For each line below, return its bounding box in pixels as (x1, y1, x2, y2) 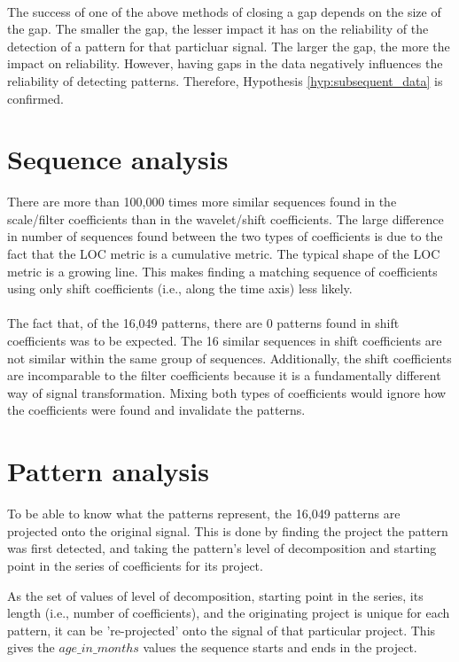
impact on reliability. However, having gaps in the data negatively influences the (7, 54, 443, 73)
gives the (7, 638, 55, 657)
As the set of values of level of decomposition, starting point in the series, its (7, 586, 424, 604)
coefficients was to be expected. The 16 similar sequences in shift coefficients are (7, 331, 442, 350)
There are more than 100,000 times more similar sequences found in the (7, 192, 397, 211)
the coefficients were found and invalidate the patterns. (7, 401, 306, 419)
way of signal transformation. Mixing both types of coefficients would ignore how (7, 383, 447, 401)
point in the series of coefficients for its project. (7, 556, 263, 574)
